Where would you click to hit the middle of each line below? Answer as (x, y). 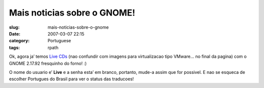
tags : (14, 47)
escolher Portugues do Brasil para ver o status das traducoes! (71, 79)
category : (19, 41)
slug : (14, 27)
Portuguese (59, 41)
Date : (15, 34)
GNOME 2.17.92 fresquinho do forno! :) (48, 63)
